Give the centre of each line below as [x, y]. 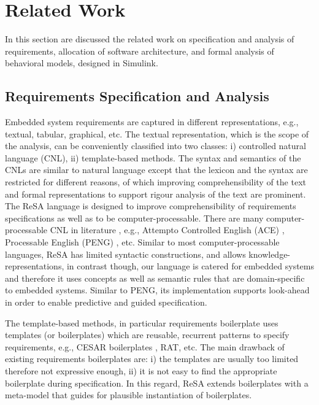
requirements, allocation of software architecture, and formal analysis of [140, 51]
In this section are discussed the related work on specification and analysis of [150, 39]
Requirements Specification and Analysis [137, 96]
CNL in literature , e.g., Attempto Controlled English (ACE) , [167, 230]
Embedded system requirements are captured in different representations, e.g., [152, 122]
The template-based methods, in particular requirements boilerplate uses [142, 322]
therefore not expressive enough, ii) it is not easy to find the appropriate [141, 370]
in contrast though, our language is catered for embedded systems [190, 266]
